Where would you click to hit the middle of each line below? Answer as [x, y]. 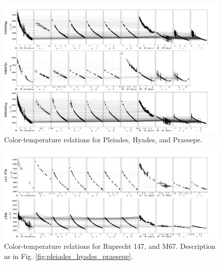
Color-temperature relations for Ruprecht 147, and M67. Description [110, 246]
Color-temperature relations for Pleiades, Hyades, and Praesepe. [103, 140]
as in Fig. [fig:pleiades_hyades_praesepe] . [69, 256]
